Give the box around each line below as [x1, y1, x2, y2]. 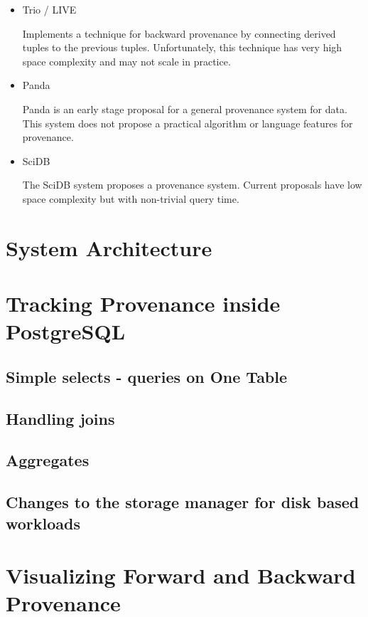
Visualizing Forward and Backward [6, 561, 356, 590]
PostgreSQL [6, 317, 126, 346]
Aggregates [6, 449, 90, 471]
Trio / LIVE [22, 2, 77, 16]
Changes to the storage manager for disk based [6, 491, 359, 513]
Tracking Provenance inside [6, 289, 281, 318]
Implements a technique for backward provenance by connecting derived [22, 26, 336, 41]
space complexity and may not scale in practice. [22, 53, 231, 68]
